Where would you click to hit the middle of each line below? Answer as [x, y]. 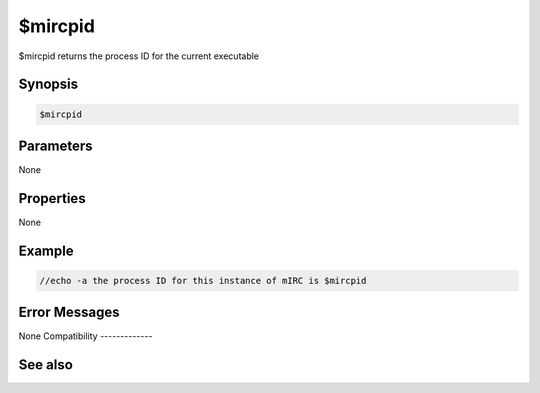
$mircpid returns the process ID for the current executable [139, 56]
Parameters [55, 145]
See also [46, 365]
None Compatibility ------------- [85, 336]
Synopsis [48, 84]
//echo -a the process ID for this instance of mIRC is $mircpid [203, 280]
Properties [52, 198]
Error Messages [69, 312]
